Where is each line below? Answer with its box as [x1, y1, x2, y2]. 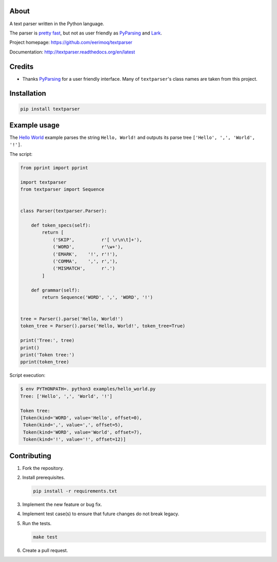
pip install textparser [20, 106, 81, 112]
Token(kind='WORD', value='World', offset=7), [23, 429, 142, 435]
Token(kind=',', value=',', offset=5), [23, 422, 123, 428]
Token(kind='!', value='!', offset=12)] [23, 437, 126, 442]
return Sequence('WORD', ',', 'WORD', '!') [42, 294, 153, 300]
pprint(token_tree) [20, 359, 69, 365]
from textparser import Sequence [20, 187, 105, 192]
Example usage [9, 121, 60, 130]
